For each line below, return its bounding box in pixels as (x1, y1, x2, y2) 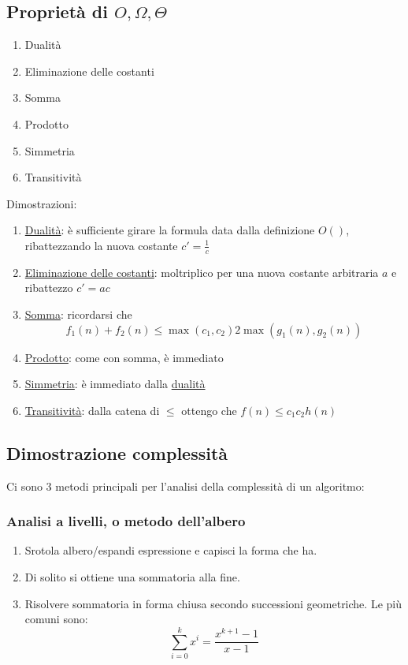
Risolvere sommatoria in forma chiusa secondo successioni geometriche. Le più (24, 595, 402, 611)
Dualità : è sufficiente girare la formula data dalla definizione (24, 222, 315, 238)
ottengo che (181, 402, 237, 418)
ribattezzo (24, 279, 73, 296)
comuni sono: (24, 611, 88, 627)
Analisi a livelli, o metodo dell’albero (6, 511, 246, 531)
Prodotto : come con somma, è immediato (24, 349, 224, 365)
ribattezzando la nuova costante (24, 237, 178, 253)
